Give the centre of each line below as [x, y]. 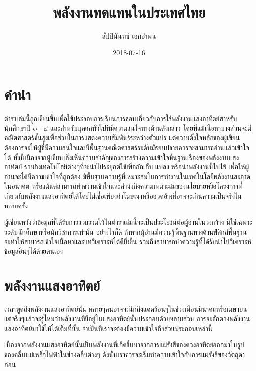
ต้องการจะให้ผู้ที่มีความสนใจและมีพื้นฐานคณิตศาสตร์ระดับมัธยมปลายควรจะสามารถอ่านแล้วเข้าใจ [127, 147]
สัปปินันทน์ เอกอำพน [129, 36]
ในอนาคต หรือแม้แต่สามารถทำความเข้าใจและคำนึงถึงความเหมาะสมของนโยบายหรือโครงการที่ [124, 186]
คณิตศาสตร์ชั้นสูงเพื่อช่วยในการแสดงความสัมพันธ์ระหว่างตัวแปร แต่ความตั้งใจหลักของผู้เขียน [122, 138]
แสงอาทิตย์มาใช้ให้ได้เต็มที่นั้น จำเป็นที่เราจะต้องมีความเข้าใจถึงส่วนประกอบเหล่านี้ [108, 328]
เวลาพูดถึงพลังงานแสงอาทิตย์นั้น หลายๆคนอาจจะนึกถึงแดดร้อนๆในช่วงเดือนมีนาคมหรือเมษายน [126, 309]
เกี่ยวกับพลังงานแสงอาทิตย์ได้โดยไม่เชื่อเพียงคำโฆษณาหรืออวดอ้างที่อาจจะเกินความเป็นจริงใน [123, 196]
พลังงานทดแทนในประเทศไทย [129, 12]
